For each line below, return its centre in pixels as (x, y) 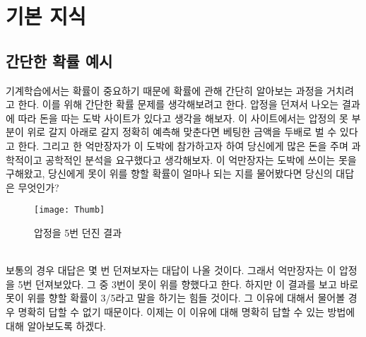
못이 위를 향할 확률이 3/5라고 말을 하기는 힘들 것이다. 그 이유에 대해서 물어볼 (176, 298)
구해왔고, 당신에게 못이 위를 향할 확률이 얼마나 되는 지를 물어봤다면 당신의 (169, 173)
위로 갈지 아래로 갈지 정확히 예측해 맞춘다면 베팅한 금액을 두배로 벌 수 (182, 132)
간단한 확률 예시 (59, 60)
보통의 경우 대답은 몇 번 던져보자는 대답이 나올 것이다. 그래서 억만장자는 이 (171, 270)
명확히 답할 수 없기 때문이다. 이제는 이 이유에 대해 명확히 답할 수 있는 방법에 (187, 311)
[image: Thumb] (70, 210)
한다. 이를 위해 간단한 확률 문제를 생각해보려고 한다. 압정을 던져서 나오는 (178, 104)
